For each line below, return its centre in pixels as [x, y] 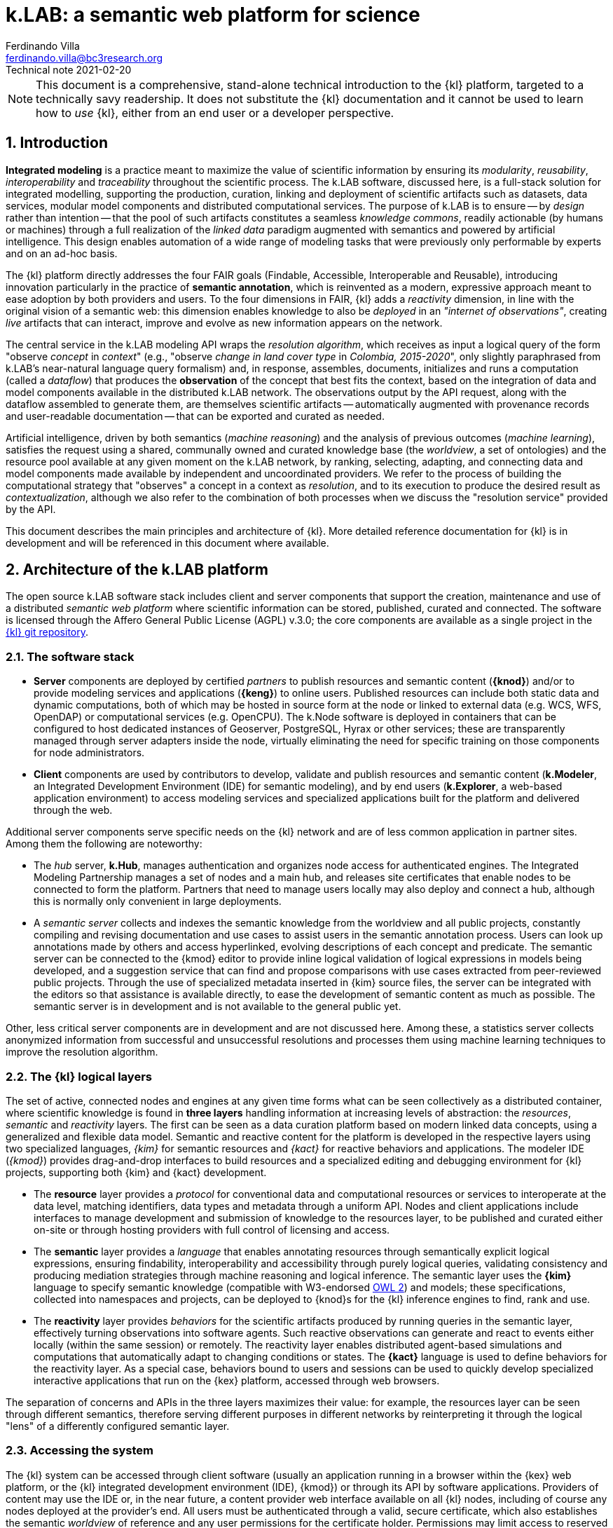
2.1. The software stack [70, 656]
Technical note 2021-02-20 [69, 69]
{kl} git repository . [47, 632]
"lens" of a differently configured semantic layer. [118, 1426]
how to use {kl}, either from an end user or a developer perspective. [215, 112]
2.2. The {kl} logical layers [79, 1076]
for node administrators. [89, 753]
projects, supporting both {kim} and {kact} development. [136, 1172]
